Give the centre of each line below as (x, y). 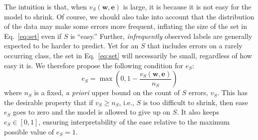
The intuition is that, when (46, 6)
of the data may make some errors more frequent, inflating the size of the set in (126, 26)
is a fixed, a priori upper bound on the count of (107, 92)
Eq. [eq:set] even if (33, 36)
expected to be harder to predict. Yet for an (71, 46)
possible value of (29, 131)
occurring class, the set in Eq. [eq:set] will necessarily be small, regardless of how (128, 55)
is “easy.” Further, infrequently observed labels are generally (161, 36)
